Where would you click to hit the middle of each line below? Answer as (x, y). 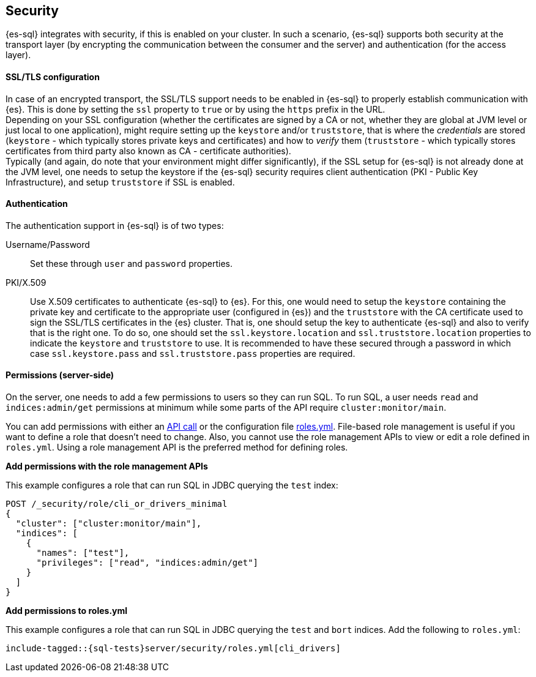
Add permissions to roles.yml (67, 611)
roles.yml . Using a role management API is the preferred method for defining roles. (177, 447)
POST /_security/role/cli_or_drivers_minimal (117, 504)
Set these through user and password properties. (132, 263)
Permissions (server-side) (60, 375)
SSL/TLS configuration (53, 77)
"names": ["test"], (83, 553)
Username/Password (48, 244)
